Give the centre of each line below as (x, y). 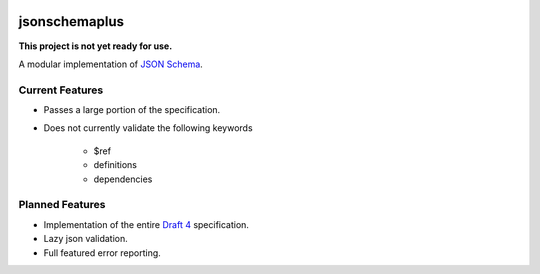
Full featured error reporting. (102, 252)
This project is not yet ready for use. (95, 46)
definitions (115, 165)
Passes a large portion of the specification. (132, 110)
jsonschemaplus (71, 21)
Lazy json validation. (86, 239)
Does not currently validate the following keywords (148, 128)
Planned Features (62, 205)
